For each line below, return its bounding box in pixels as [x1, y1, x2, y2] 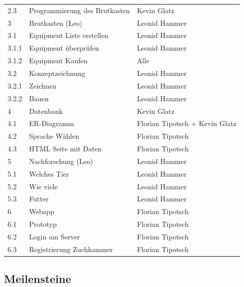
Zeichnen [29, 80, 56, 91]
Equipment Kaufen [29, 55, 88, 66]
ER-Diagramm [29, 118, 74, 129]
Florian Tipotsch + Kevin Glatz [137, 118, 236, 129]
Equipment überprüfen [29, 43, 99, 53]
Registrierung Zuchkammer [29, 243, 113, 254]
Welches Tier [29, 168, 69, 179]
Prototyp [29, 219, 57, 229]
